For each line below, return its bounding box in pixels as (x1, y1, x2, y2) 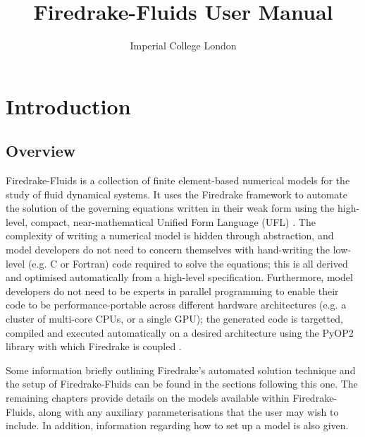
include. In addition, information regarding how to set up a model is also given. (6, 418, 349, 433)
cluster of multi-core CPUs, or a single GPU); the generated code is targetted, (6, 311, 343, 326)
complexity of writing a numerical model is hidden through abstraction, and (6, 228, 334, 243)
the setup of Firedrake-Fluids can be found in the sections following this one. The (6, 376, 358, 391)
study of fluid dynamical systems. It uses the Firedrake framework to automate (6, 186, 347, 201)
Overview (6, 140, 76, 162)
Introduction (6, 91, 131, 120)
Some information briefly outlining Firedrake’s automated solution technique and (6, 362, 356, 377)
